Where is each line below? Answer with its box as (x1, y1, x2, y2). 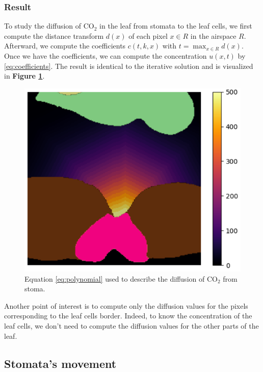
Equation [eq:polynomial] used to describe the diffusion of (24, 273, 205, 284)
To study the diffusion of (4, 20, 82, 31)
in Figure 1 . (4, 70, 45, 81)
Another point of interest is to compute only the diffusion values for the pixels (4, 300, 248, 311)
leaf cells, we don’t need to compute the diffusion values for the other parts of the (4, 320, 259, 331)
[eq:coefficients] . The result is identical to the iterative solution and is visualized (4, 60, 253, 71)
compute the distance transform (4, 30, 104, 41)
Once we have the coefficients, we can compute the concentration (4, 51, 207, 61)
